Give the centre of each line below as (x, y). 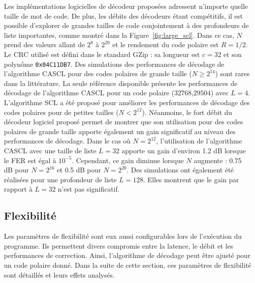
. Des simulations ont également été (180, 170)
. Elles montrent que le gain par (191, 179)
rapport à (18, 189)
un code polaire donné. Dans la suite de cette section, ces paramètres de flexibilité (128, 265)
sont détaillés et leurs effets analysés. (59, 274)
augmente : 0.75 (218, 160)
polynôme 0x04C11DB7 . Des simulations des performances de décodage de (114, 64)
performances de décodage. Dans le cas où (67, 141)
